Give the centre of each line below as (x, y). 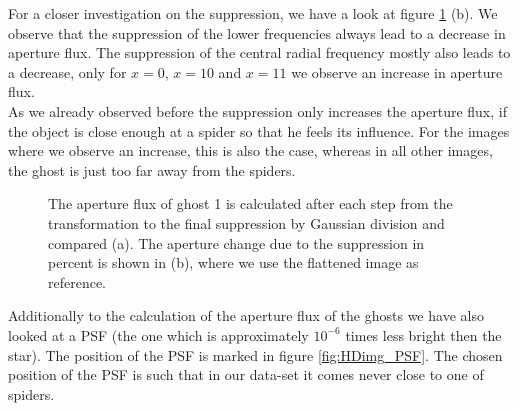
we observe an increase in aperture (397, 71)
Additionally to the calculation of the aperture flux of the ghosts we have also (246, 315)
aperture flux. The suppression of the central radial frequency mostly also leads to (259, 52)
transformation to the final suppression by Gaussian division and (246, 222)
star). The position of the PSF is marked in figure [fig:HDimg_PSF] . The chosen (255, 354)
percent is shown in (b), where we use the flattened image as (233, 262)
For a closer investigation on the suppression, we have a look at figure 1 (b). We (253, 13)
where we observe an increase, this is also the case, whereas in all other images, (250, 150)
